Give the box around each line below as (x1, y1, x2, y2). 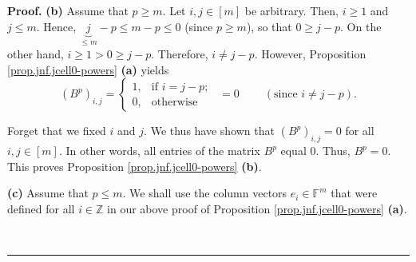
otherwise (151, 96, 198, 108)
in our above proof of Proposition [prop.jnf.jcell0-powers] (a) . (107, 200, 407, 216)
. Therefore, (151, 46, 208, 62)
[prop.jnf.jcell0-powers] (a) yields (7, 61, 169, 77)
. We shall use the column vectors (122, 185, 287, 201)
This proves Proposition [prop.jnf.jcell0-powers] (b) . (7, 157, 262, 174)
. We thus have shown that (144, 122, 275, 139)
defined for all (7, 200, 75, 216)
